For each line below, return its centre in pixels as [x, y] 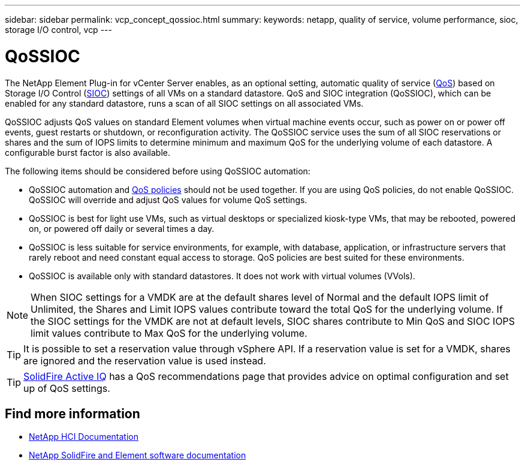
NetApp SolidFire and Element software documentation [138, 455]
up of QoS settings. [67, 388]
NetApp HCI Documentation [84, 437]
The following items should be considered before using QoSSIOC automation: [158, 171]
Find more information [73, 413]
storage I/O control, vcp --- [58, 30]
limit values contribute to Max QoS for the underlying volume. [169, 333]
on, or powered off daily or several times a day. [122, 228]
